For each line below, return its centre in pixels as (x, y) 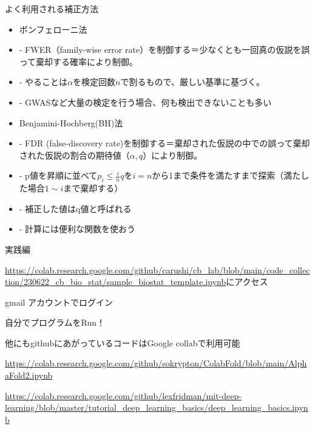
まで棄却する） (93, 188)
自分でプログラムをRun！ (55, 322)
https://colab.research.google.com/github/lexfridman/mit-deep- (123, 395)
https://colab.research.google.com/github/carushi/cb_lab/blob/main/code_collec (157, 269)
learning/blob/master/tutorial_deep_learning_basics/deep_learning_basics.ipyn (157, 407)
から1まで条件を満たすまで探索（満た (226, 175)
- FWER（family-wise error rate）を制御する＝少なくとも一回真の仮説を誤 (164, 50)
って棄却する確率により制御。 (78, 61)
